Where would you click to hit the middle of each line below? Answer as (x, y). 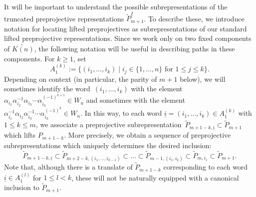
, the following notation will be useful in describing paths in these (134, 49)
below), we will (203, 79)
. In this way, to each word (121, 113)
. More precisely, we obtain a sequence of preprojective (147, 135)
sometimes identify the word (47, 89)
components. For (29, 58)
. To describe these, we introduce (194, 18)
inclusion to (22, 187)
